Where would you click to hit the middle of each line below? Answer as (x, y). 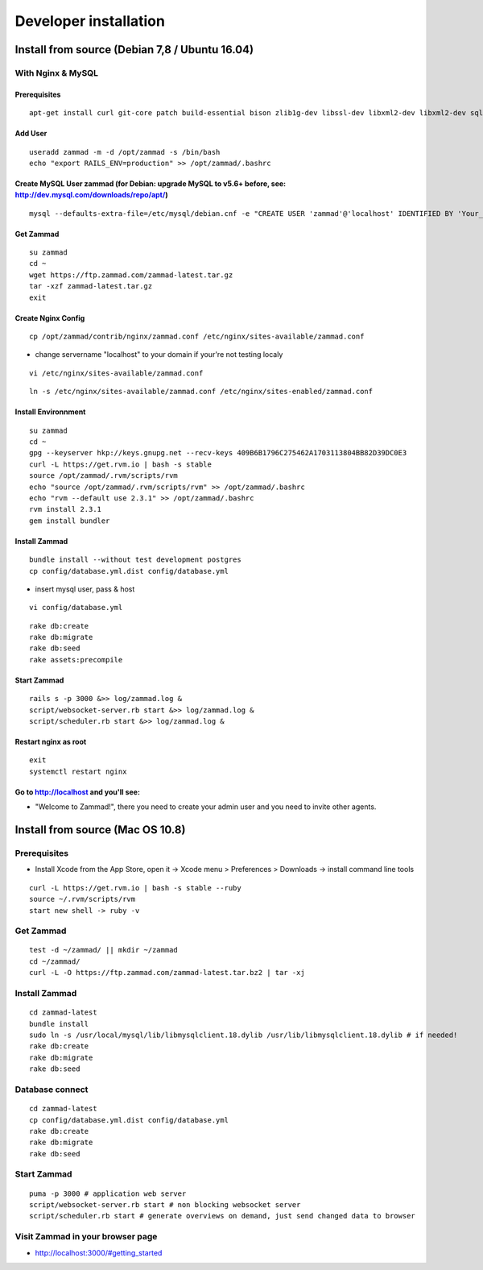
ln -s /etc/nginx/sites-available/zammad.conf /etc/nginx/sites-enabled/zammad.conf (201, 392)
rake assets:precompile (76, 660)
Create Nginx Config (50, 317)
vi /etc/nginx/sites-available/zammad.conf (116, 373)
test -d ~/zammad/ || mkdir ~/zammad (104, 950)
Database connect (52, 1089)
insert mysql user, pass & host (85, 589)
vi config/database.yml (76, 608)
